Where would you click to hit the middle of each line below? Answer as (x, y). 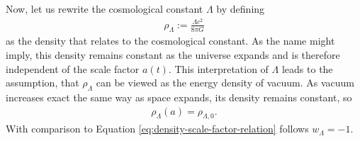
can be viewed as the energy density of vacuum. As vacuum (225, 83)
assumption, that (43, 83)
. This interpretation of (218, 68)
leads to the (307, 68)
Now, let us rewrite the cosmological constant (105, 9)
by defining (241, 9)
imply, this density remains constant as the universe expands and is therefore (173, 55)
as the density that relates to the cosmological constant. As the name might (170, 41)
